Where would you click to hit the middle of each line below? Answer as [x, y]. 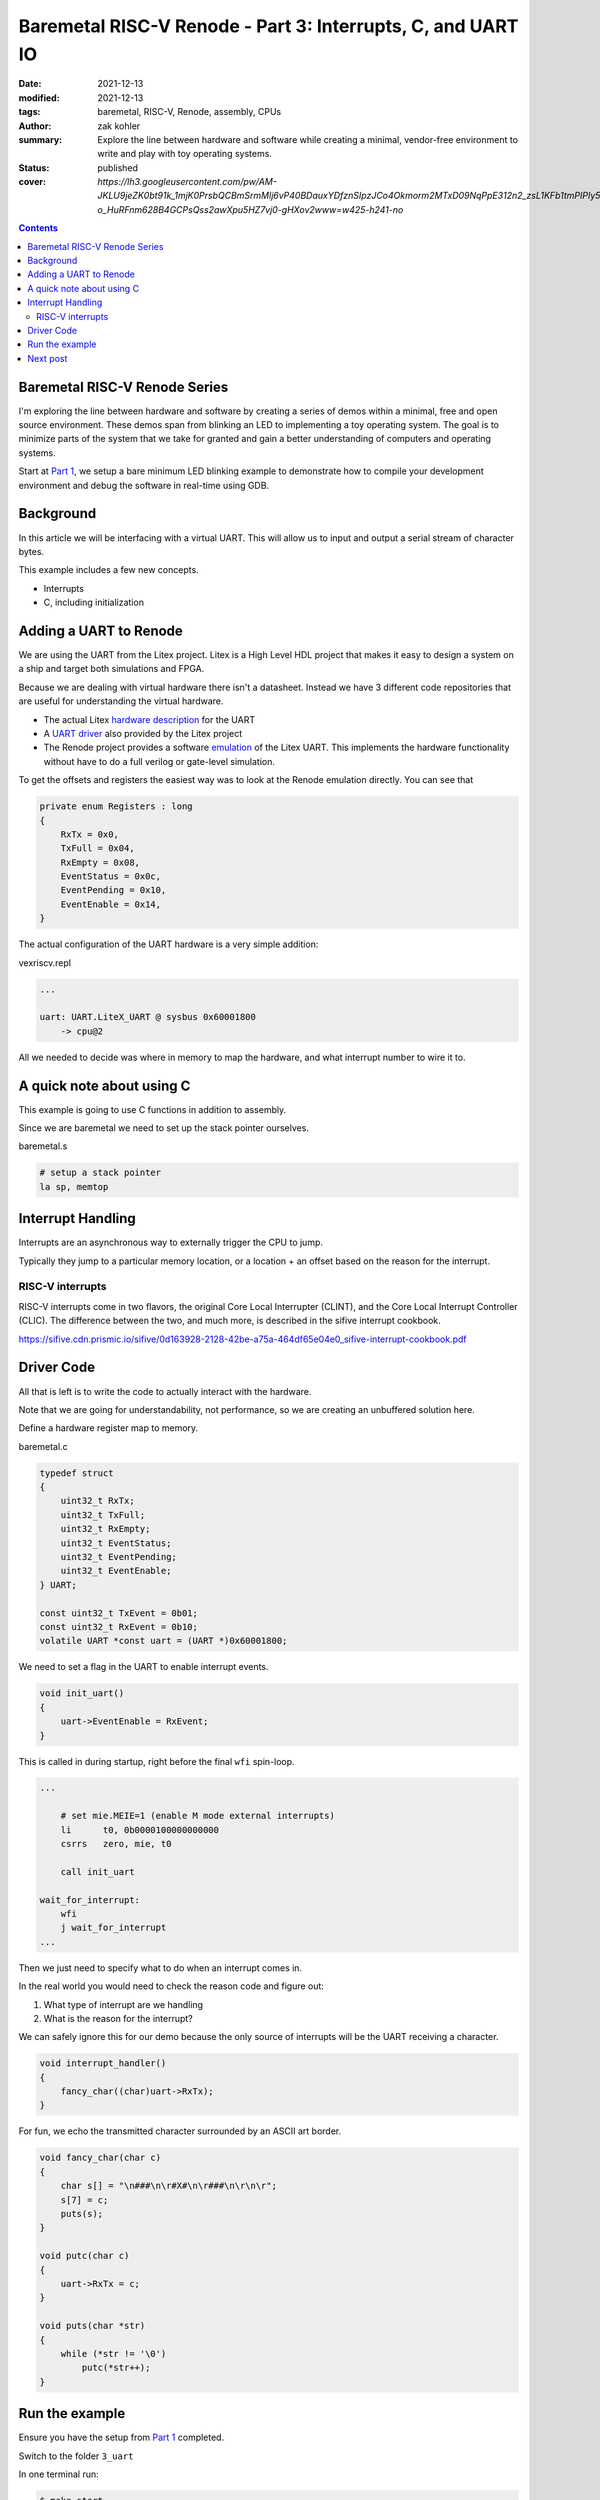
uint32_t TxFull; [103, 1514]
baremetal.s [43, 1146]
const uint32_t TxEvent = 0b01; [119, 1613]
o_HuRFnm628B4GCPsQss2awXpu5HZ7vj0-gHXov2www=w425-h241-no [250, 209]
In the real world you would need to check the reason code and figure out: [171, 1986]
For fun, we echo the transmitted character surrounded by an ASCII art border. [180, 2131]
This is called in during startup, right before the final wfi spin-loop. [156, 1761]
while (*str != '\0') [113, 2353]
